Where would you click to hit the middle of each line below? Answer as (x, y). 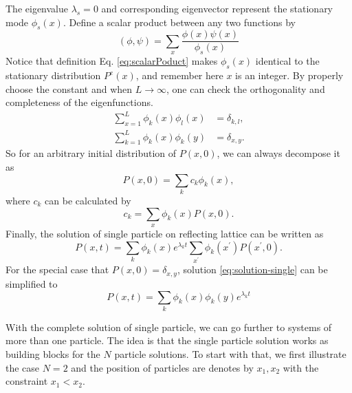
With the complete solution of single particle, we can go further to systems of (169, 327)
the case (23, 367)
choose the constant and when (69, 88)
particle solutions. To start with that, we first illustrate (230, 354)
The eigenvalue (37, 8)
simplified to (32, 283)
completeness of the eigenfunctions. (79, 102)
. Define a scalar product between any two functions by (179, 22)
